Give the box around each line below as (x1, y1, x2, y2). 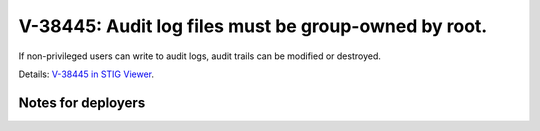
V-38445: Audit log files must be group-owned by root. (18, 15, 488, 37)
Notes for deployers (18, 94, 146, 111)
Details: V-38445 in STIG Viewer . (18, 68, 155, 80)
